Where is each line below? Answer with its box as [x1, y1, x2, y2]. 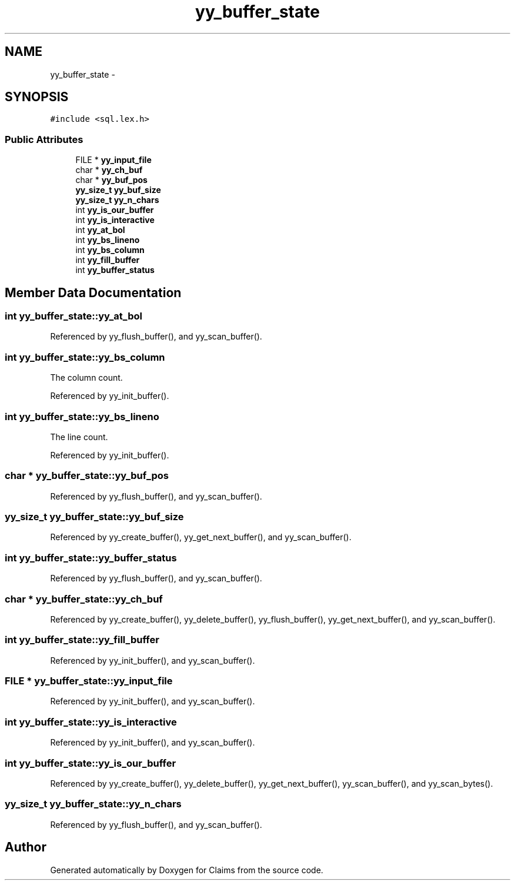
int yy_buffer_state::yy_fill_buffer [5, 634, 159, 646]
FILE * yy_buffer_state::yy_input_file [5, 675, 173, 687]
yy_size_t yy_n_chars [75, 195, 159, 205]
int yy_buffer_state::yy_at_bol [5, 310, 142, 322]
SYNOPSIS [5, 89, 69, 105]
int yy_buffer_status [75, 265, 155, 275]
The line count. [50, 431, 108, 442]
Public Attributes [5, 133, 83, 145]
